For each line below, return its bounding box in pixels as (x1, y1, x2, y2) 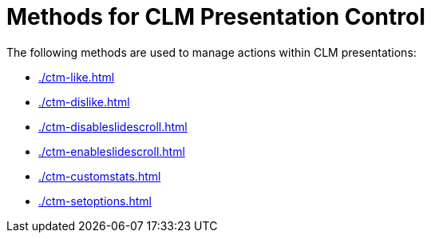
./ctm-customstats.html (38, 169, 161, 183)
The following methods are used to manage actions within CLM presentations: (6, 45, 417, 59)
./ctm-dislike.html (38, 94, 130, 109)
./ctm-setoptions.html (38, 193, 152, 208)
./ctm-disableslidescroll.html (38, 119, 188, 133)
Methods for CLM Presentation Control (6, 3, 425, 30)
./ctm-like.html (38, 70, 115, 84)
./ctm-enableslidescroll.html (38, 144, 185, 158)
